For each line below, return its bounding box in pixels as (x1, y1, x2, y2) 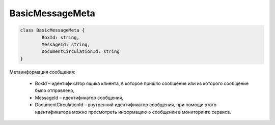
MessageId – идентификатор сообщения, (35, 95, 124, 101)
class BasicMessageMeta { (20, 27, 85, 33)
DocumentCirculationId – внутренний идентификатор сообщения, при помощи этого (35, 102, 216, 108)
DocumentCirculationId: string (41, 49, 120, 54)
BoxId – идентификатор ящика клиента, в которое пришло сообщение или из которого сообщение (35, 80, 249, 86)
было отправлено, (35, 87, 75, 93)
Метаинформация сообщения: (9, 69, 76, 75)
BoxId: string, (41, 35, 80, 40)
